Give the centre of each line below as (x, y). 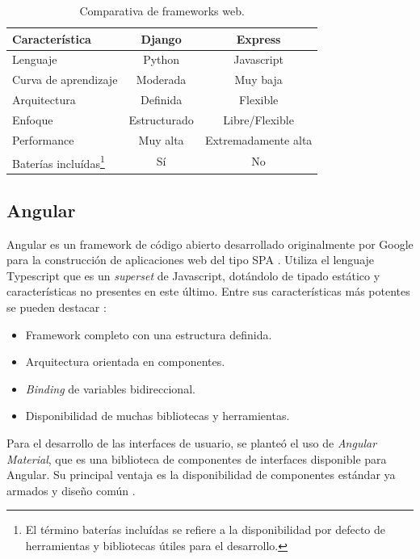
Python (162, 59)
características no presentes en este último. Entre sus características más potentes (208, 291)
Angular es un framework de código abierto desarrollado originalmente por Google (210, 244)
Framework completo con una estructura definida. (149, 334)
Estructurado (161, 119)
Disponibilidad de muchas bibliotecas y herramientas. (157, 416)
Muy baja (258, 80)
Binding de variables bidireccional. (110, 388)
